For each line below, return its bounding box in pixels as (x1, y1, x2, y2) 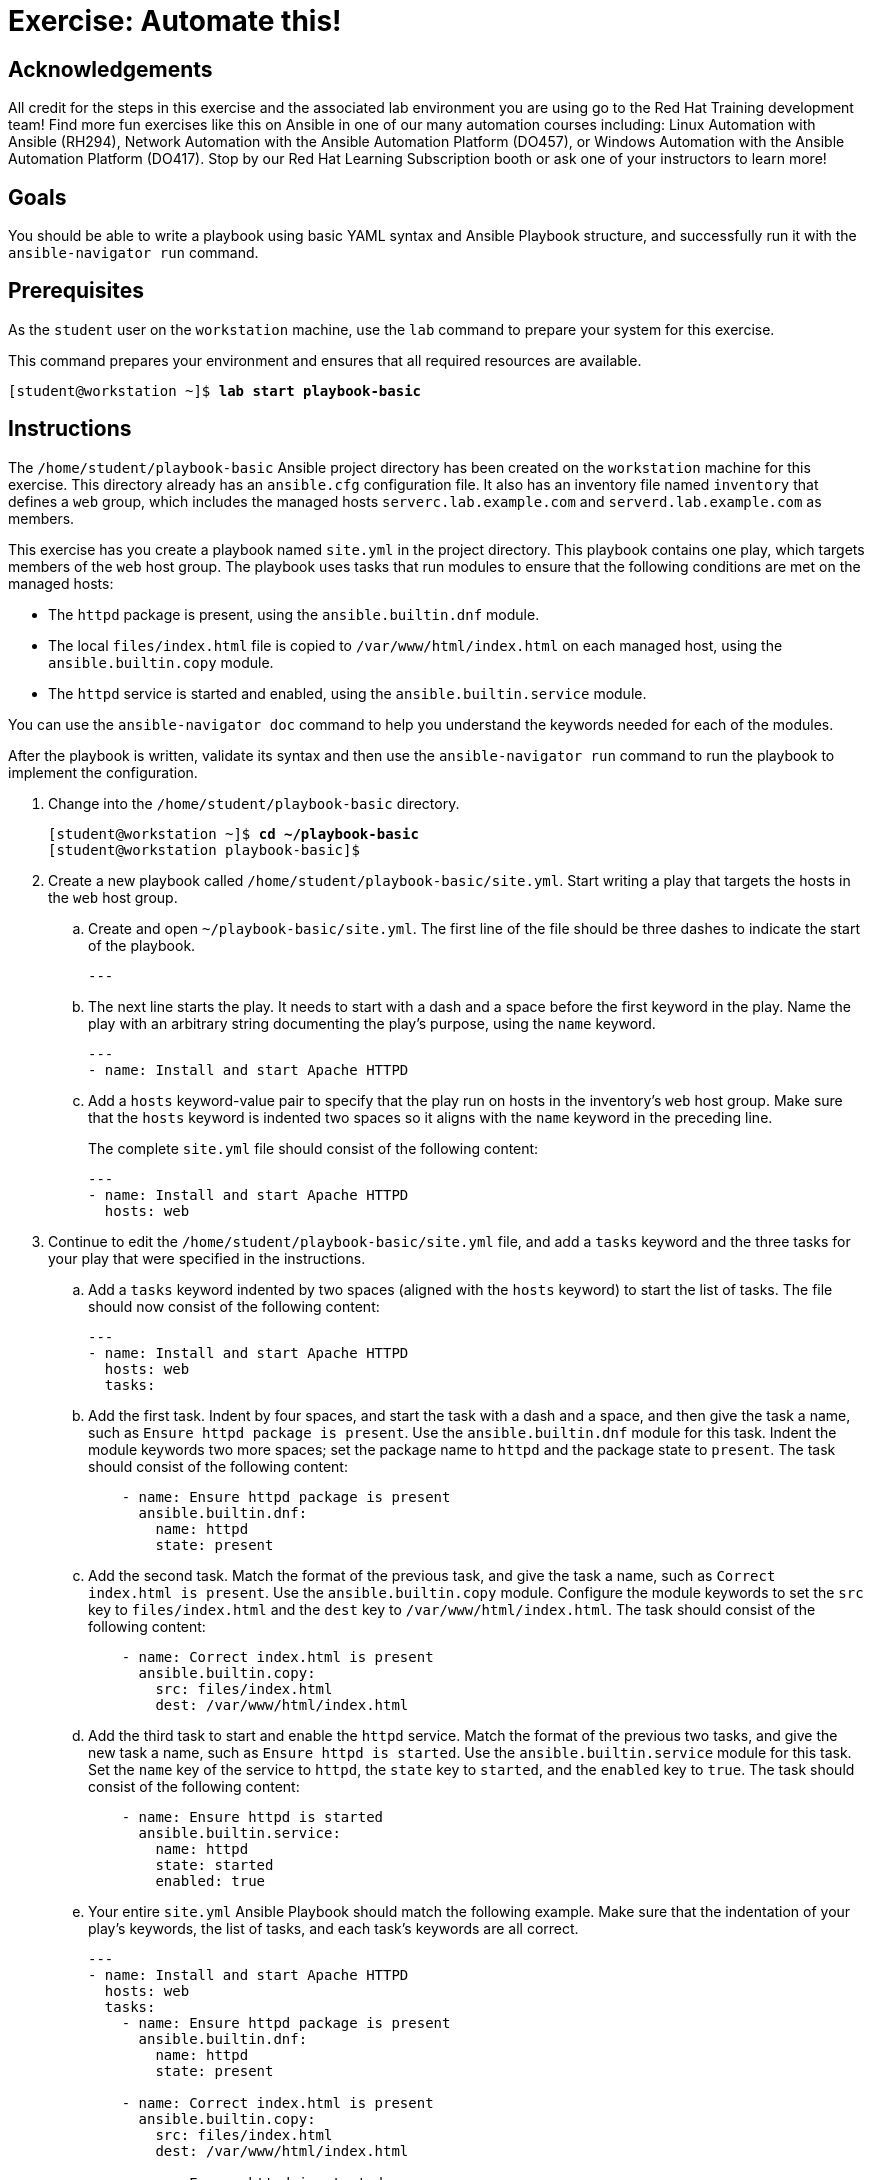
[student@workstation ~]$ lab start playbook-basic (8, 382, 422, 399)
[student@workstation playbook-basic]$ (48, 841, 360, 858)
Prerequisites (8, 278, 144, 304)
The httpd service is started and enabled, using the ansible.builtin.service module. (48, 684, 647, 702)
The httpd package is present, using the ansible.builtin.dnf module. (48, 605, 540, 623)
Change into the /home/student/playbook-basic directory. (48, 794, 460, 812)
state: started (155, 1856, 274, 1873)
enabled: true (155, 1872, 266, 1889)
